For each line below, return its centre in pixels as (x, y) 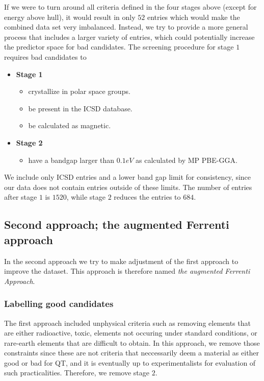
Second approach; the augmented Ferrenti (117, 224)
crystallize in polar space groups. (79, 91)
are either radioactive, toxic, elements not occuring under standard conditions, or (131, 333)
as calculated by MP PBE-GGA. (187, 160)
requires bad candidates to (45, 56)
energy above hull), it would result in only (70, 17)
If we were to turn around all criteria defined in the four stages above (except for (130, 7)
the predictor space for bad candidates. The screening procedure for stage (119, 47)
